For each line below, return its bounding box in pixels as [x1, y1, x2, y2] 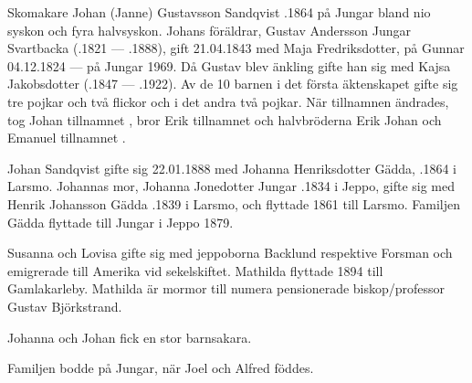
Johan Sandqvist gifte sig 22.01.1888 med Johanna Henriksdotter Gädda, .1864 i [7, 158, 457, 177]
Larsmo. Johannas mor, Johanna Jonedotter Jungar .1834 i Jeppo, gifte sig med [7, 176, 456, 196]
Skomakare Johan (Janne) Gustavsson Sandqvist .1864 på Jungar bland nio [7, 3, 431, 21]
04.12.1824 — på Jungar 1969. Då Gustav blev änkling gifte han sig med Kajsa [7, 56, 451, 75]
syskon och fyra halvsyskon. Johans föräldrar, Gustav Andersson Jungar [7, 20, 412, 39]
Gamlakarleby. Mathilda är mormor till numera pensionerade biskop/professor [7, 279, 446, 298]
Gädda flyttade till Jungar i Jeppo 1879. [7, 212, 234, 231]
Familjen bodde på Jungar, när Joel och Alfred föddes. [7, 358, 314, 378]
